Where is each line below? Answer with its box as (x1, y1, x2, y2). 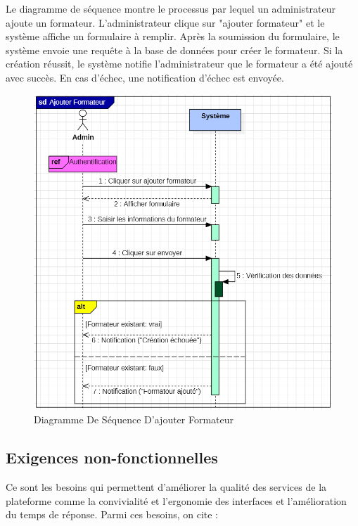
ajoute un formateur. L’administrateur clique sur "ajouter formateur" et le (6, 15, 325, 30)
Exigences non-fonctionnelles (6, 447, 218, 468)
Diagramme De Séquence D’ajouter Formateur (34, 412, 234, 427)
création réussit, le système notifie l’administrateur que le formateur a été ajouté (6, 56, 353, 71)
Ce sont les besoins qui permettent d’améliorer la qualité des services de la (6, 480, 327, 494)
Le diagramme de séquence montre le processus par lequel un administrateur (6, 1, 335, 15)
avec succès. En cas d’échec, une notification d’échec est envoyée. (6, 70, 284, 84)
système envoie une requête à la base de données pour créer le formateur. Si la (6, 42, 343, 57)
